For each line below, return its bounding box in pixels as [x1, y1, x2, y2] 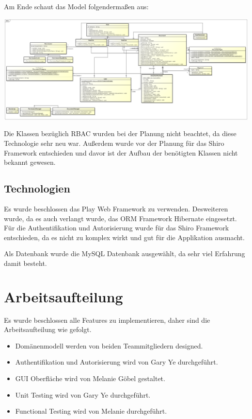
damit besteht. [4, 258, 47, 268]
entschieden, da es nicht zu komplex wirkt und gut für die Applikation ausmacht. [4, 232, 245, 242]
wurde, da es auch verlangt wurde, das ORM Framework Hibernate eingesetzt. [4, 213, 237, 223]
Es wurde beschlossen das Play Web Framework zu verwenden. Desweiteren [4, 203, 228, 213]
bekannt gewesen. [4, 157, 56, 167]
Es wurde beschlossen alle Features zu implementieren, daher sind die [4, 314, 210, 325]
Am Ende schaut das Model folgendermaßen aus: [4, 1, 149, 11]
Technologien [4, 181, 70, 196]
